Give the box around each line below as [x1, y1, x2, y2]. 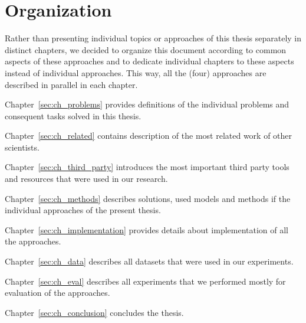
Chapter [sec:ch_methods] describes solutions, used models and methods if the [5, 192, 291, 204]
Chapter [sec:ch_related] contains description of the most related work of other [5, 129, 292, 142]
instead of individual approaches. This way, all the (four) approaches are [5, 66, 266, 79]
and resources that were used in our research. [5, 172, 168, 185]
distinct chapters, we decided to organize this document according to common [5, 43, 287, 56]
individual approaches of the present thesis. [5, 204, 161, 216]
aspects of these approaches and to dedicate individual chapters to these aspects [5, 55, 294, 67]
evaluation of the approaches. [5, 286, 110, 299]
